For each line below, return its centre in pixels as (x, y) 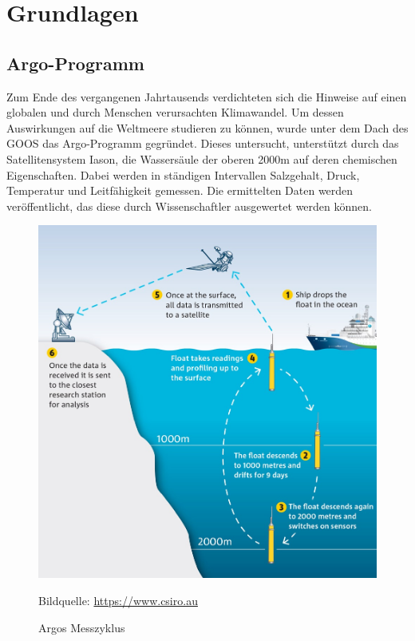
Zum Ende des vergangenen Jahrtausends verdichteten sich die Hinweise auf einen (207, 96)
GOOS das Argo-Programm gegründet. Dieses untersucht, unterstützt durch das (203, 143)
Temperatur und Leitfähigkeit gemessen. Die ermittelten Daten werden (180, 190)
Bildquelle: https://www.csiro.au (118, 601)
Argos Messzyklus (82, 627)
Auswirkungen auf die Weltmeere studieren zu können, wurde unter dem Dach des (207, 127)
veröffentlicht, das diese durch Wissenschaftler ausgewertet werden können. (189, 206)
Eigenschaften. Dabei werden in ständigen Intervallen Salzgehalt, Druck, (183, 174)
